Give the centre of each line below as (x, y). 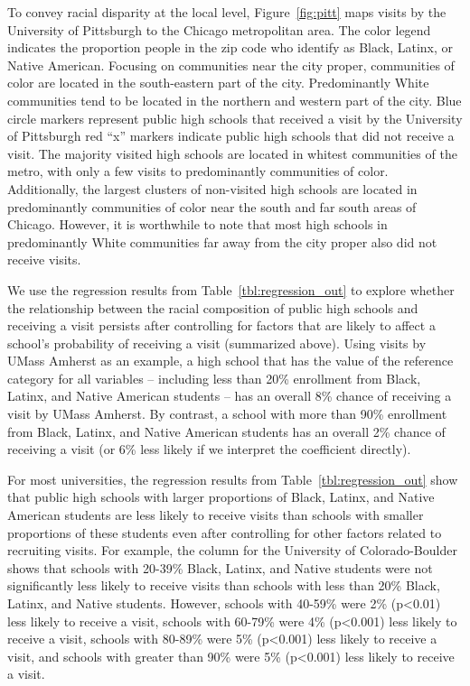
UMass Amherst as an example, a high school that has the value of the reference (230, 361)
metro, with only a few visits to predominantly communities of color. (198, 171)
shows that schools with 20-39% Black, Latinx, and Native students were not (220, 567)
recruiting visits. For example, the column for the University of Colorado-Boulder (232, 550)
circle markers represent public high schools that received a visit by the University (235, 118)
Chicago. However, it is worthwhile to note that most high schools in (197, 224)
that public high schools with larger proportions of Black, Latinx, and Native (221, 497)
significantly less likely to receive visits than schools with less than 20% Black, (224, 585)
